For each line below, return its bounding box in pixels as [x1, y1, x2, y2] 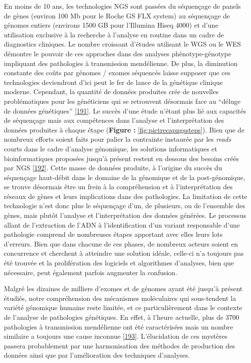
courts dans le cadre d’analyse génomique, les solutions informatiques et [4, 143, 218, 153]
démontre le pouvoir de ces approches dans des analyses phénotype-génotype [4, 48, 232, 58]
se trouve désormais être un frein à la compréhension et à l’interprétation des [4, 181, 233, 192]
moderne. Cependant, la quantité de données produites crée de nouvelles [4, 86, 219, 97]
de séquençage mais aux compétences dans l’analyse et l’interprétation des [4, 115, 224, 125]
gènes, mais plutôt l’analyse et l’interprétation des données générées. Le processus [4, 210, 246, 220]
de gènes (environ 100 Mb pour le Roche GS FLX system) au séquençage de [4, 10, 230, 20]
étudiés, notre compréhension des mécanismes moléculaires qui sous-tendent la [4, 293, 236, 303]
